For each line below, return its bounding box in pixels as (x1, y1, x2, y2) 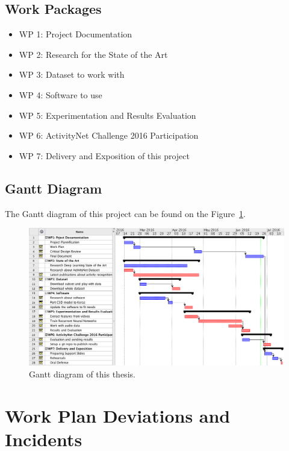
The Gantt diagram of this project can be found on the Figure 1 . (5, 207, 246, 219)
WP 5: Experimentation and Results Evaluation (19, 109, 196, 121)
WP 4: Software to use (19, 88, 102, 101)
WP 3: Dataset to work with (19, 68, 125, 81)
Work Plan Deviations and (5, 403, 231, 427)
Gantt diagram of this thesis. (29, 367, 135, 380)
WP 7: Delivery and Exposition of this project (19, 149, 190, 162)
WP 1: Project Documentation (19, 28, 132, 40)
